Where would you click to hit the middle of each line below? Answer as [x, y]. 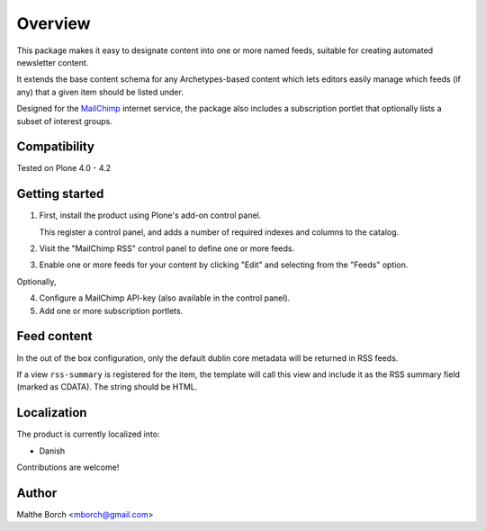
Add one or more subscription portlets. [111, 310]
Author [37, 493]
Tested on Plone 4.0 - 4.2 [64, 168]
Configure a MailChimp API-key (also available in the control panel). [165, 298]
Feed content [55, 336]
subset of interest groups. [64, 121]
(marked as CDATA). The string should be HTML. [107, 387]
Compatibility [55, 147]
